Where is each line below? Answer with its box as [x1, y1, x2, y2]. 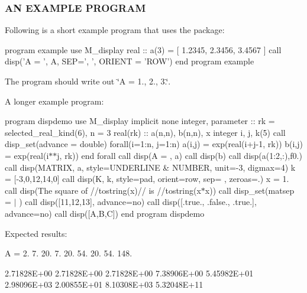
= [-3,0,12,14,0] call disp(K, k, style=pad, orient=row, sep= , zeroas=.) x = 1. [5, 172, 289, 185]
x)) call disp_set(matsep [205, 184, 295, 196]
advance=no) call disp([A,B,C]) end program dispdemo [5, 207, 205, 219]
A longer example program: [5, 95, 104, 107]
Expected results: [5, 227, 67, 239]
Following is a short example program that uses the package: [5, 24, 225, 36]
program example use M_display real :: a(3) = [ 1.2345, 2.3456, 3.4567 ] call [5, 43, 282, 56]
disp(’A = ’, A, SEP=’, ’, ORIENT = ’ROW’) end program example [5, 55, 254, 67]
